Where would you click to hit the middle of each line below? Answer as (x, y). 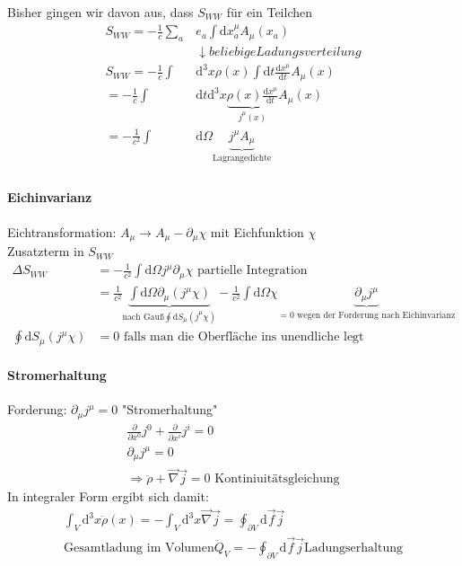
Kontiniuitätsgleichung (277, 479)
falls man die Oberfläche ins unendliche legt (244, 337)
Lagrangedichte (242, 159)
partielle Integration (253, 271)
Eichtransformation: (62, 231)
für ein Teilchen (270, 12)
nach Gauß (143, 317)
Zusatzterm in (46, 251)
